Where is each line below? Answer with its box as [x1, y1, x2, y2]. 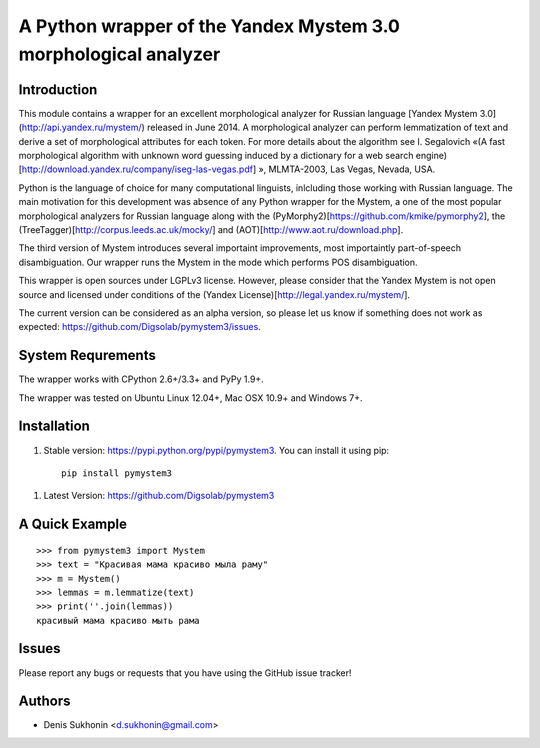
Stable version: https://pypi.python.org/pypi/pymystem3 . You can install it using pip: [43, 444, 390, 456]
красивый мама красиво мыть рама [36, 615, 200, 626]
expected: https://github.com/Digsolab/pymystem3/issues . [18, 321, 262, 333]
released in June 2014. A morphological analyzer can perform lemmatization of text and [146, 121, 509, 134]
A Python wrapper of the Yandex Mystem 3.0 [18, 15, 400, 37]
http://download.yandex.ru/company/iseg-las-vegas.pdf [21, 163, 254, 175]
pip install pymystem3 [61, 467, 173, 479]
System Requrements [18, 347, 157, 364]
